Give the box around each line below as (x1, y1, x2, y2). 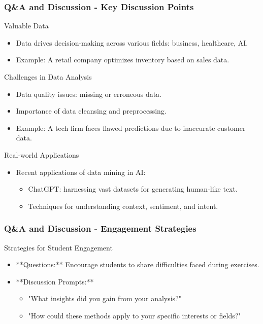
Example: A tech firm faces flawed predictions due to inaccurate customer (16, 122, 246, 133)
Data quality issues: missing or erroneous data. (16, 88, 162, 99)
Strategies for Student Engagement (4, 242, 113, 253)
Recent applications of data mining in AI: (16, 166, 146, 177)
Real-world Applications (4, 149, 79, 160)
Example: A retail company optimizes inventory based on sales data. (16, 54, 229, 65)
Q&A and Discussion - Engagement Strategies (4, 222, 196, 235)
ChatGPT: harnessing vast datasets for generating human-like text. (28, 184, 238, 194)
